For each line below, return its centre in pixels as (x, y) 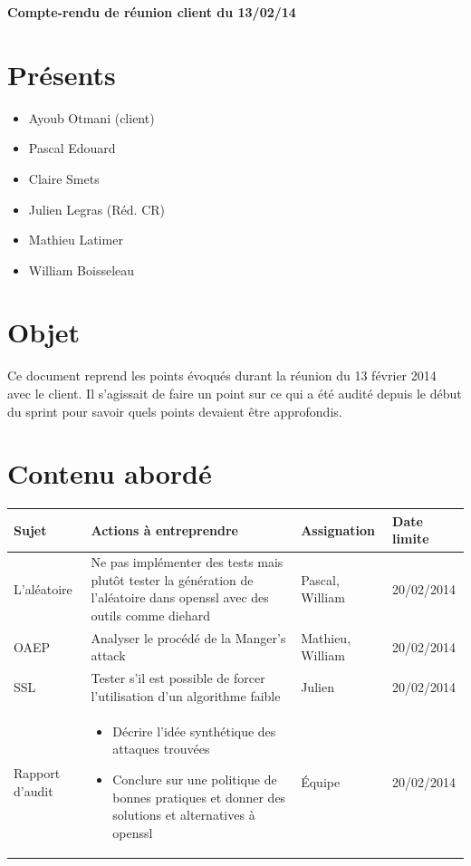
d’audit (34, 790)
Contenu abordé (110, 473)
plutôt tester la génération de (172, 579)
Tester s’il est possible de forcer (178, 678)
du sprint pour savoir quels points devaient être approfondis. (175, 411)
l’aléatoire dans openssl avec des (180, 597)
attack (108, 655)
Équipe (321, 781)
